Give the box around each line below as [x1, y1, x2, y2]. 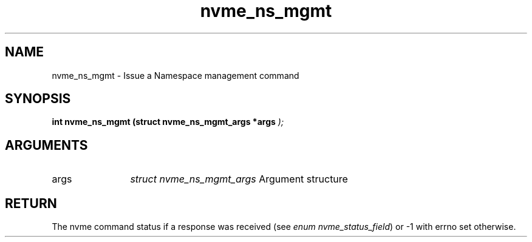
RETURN [5, 195, 57, 211]
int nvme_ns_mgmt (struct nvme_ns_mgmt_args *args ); [52, 116, 284, 127]
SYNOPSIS [5, 91, 71, 107]
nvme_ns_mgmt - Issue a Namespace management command [52, 70, 299, 81]
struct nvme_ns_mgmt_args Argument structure [130, 173, 348, 186]
